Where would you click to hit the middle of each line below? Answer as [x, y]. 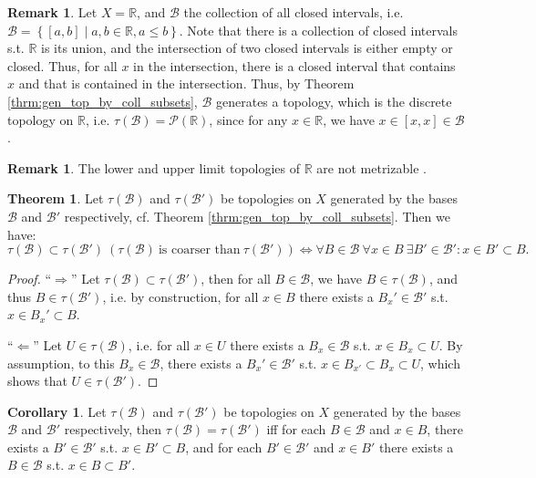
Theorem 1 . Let [56, 198]
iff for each [296, 429]
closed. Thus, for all [62, 65]
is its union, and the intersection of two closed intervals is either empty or [247, 48]
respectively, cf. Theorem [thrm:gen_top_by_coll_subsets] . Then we [257, 216]
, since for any [248, 119]
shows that [37, 381]
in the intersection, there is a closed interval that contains [294, 65]
